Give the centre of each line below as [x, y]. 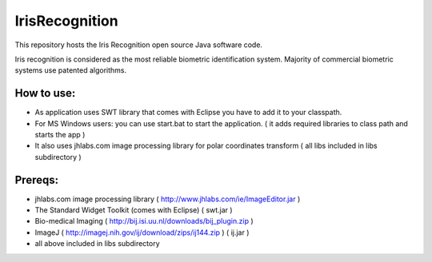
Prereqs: [37, 180]
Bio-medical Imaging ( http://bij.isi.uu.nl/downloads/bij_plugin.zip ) [144, 221]
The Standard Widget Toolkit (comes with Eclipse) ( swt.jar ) [134, 210]
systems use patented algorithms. [71, 70]
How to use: [45, 93]
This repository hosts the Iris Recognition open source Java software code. [139, 45]
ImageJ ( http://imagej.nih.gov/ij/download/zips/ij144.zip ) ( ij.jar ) [142, 232]
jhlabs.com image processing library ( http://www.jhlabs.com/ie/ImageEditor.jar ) [168, 199]
